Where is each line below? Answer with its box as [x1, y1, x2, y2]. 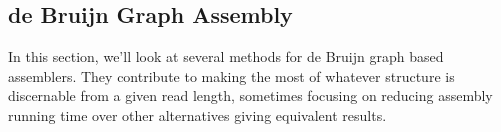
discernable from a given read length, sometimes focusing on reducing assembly [8, 85, 493, 106]
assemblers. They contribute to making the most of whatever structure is [8, 65, 455, 86]
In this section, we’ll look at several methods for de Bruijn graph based [8, 46, 444, 67]
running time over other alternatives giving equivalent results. [8, 104, 387, 125]
